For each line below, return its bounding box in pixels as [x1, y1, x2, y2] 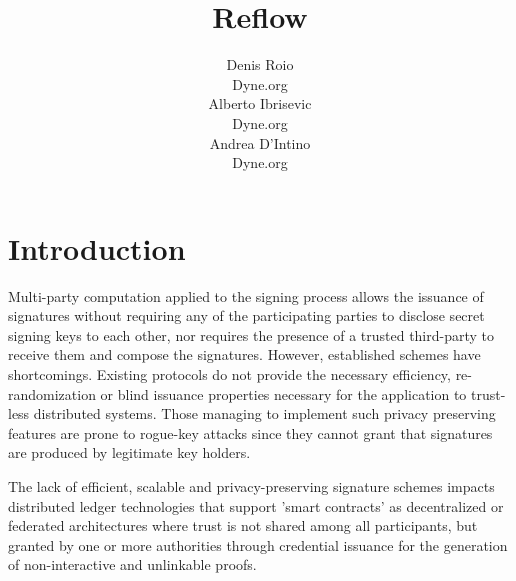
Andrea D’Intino [209, 132, 311, 153]
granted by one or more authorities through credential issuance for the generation [8, 534, 508, 555]
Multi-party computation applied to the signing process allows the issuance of [8, 285, 484, 306]
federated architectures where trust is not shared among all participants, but [8, 515, 478, 536]
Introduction [8, 227, 186, 268]
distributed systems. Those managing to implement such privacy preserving [33, 403, 496, 424]
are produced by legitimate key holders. [8, 442, 251, 463]
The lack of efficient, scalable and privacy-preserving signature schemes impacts [8, 475, 495, 496]
